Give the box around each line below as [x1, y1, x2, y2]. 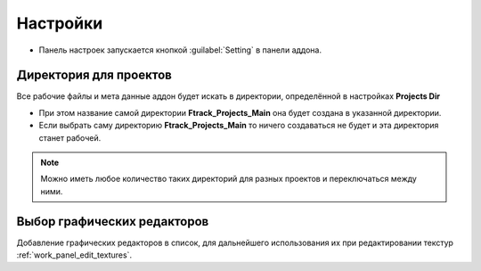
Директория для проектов [16, 68, 173, 83]
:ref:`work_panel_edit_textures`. [16, 250, 133, 260]
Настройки [16, 13, 103, 33]
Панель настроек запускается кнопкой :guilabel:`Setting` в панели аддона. [38, 45, 322, 55]
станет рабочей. [38, 132, 102, 143]
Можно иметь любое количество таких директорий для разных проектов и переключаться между [40, 174, 418, 185]
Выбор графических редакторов [16, 214, 209, 229]
